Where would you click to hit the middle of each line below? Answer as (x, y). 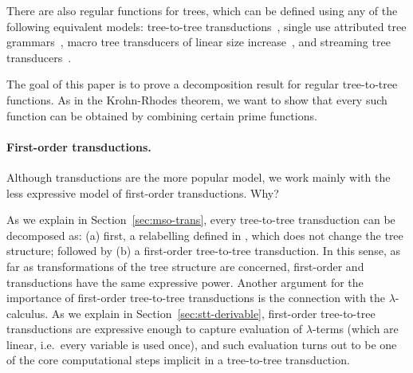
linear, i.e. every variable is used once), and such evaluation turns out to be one (202, 344)
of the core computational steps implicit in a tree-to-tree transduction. (178, 360)
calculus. (28, 313)
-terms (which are (355, 329)
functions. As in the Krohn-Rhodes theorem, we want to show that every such (197, 99)
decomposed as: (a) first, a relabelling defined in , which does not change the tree (205, 235)
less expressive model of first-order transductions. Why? (143, 192)
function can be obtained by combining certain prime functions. (162, 115)
